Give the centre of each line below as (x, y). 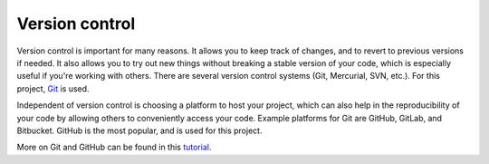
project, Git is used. (53, 88)
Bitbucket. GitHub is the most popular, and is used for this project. (139, 130)
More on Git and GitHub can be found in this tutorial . (114, 147)
